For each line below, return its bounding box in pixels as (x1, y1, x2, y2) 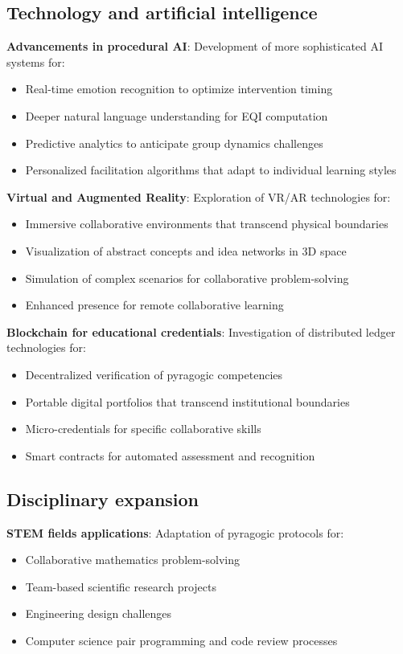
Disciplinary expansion (6, 486, 199, 511)
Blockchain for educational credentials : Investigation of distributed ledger (6, 323, 396, 340)
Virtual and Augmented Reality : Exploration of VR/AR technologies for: (6, 188, 391, 205)
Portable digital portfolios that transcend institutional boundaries (25, 393, 350, 410)
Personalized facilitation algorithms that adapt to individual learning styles (25, 161, 397, 178)
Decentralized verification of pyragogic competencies (25, 366, 283, 382)
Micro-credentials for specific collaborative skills (25, 420, 261, 437)
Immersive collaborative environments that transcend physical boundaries (25, 215, 389, 232)
